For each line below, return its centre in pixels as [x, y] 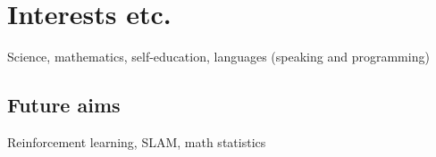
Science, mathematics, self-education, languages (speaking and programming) [218, 57]
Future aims [64, 105]
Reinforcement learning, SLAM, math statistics [137, 141]
